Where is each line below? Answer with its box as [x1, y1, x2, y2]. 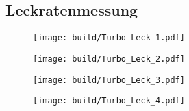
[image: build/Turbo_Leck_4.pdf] [33, 96, 185, 106]
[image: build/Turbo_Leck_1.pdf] [33, 33, 185, 43]
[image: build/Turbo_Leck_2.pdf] [33, 53, 185, 64]
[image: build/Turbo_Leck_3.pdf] [33, 75, 185, 85]
